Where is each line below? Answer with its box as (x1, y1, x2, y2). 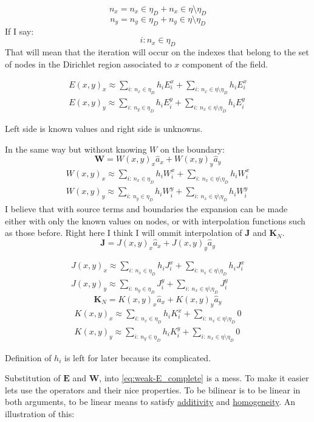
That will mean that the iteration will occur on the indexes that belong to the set (5, 45, 309, 58)
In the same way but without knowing (5, 142, 147, 155)
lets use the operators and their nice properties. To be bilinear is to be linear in (5, 383, 301, 396)
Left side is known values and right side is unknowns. (5, 122, 203, 135)
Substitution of (5, 372, 61, 384)
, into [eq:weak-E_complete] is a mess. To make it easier (99, 372, 309, 384)
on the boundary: (160, 142, 225, 155)
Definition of (5, 351, 52, 364)
